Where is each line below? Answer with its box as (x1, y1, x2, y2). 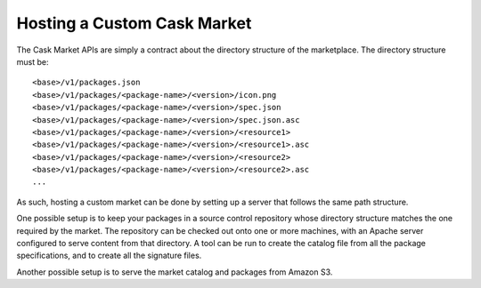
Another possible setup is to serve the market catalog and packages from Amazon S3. (16, 267, 333, 277)
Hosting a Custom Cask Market (16, 13, 252, 33)
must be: (16, 56, 49, 67)
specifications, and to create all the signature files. (16, 250, 202, 261)
